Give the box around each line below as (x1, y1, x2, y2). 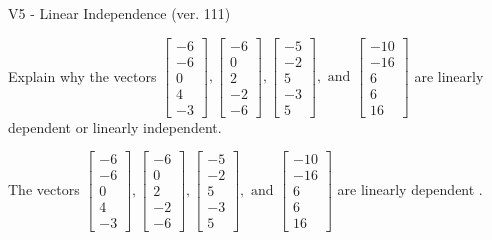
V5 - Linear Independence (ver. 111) (8, 3, 231, 23)
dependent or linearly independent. (8, 116, 222, 137)
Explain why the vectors (8, 65, 157, 86)
